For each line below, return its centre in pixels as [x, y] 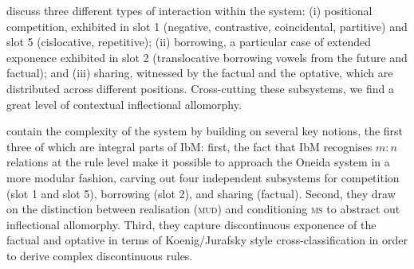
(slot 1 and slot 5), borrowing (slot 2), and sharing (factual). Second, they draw [201, 193]
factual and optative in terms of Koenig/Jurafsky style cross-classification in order [207, 240]
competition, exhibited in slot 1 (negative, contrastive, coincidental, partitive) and [207, 26]
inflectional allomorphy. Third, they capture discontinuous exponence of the [191, 224]
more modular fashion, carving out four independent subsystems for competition [203, 177]
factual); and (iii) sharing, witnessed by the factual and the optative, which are [200, 73]
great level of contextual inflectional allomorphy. [124, 104]
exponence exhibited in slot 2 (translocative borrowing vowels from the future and [207, 57]
